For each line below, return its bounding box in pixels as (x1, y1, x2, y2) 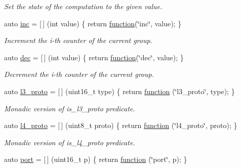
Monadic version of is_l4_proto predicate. (4, 137, 135, 147)
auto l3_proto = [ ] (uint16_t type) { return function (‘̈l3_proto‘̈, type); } (4, 86, 235, 96)
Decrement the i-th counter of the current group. (4, 69, 154, 79)
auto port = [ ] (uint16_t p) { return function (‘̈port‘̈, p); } (4, 154, 187, 164)
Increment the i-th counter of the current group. (4, 35, 152, 46)
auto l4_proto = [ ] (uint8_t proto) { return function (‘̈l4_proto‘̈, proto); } (4, 120, 237, 131)
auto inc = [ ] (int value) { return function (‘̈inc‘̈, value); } (4, 18, 182, 28)
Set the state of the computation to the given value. (4, 1, 163, 11)
